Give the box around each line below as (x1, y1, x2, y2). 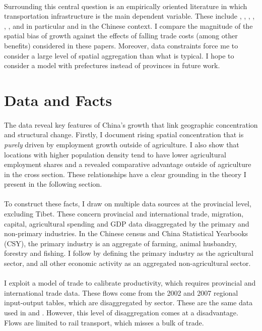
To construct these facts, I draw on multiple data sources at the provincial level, (4, 198, 251, 209)
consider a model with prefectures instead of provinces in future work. (4, 60, 220, 71)
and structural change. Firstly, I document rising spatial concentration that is (4, 129, 244, 140)
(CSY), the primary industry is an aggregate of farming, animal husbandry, (4, 238, 237, 248)
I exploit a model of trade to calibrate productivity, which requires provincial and (4, 278, 256, 288)
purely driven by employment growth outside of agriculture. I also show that (4, 139, 239, 149)
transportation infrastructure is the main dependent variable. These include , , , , (4, 11, 255, 21)
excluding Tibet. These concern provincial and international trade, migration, (4, 208, 244, 219)
